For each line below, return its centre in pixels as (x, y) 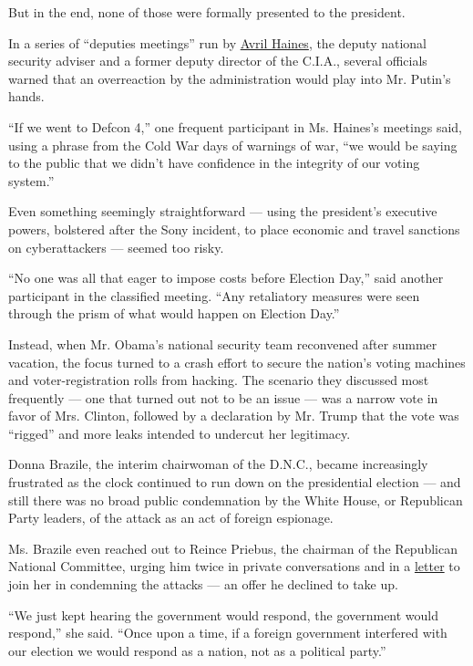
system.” (31, 180)
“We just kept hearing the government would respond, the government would (224, 614)
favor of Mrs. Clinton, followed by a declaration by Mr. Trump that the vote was (234, 416)
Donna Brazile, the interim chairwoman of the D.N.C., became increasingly (218, 464)
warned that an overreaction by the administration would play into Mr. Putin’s (230, 78)
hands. (26, 96)
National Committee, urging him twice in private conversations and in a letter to (234, 566)
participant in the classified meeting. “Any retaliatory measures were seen (214, 295)
